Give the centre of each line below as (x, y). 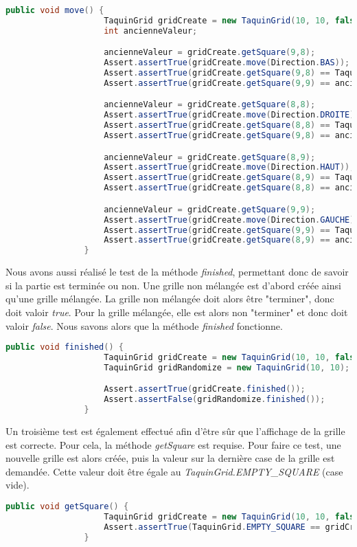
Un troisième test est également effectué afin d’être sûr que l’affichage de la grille (175, 431)
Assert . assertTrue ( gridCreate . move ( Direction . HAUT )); (229, 167)
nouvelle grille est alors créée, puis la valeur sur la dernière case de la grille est (170, 458)
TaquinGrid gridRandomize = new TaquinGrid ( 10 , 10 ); (227, 367)
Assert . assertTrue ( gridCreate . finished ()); (205, 389)
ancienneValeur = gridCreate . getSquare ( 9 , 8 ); (210, 53)
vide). (18, 485)
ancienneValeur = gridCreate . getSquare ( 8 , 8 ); (210, 105)
